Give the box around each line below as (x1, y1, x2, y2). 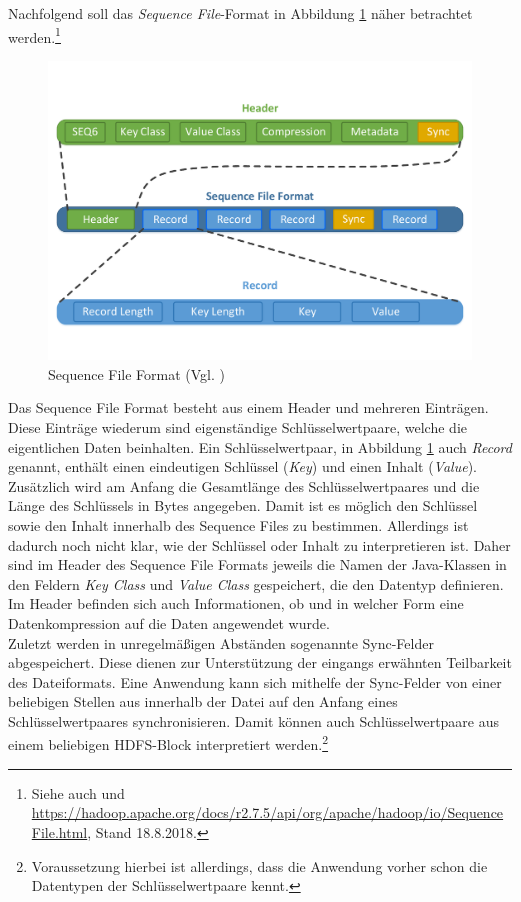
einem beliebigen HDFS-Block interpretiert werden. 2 (8, 731, 329, 755)
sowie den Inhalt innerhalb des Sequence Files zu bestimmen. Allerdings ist (8, 514, 469, 535)
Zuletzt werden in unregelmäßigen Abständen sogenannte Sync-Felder (8, 632, 434, 653)
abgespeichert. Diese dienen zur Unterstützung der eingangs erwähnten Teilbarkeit (8, 652, 512, 673)
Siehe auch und (31, 782, 125, 803)
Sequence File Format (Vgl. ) (48, 363, 225, 384)
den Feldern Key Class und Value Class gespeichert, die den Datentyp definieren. (8, 573, 504, 594)
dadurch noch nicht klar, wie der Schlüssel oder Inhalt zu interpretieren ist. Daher (8, 534, 511, 555)
